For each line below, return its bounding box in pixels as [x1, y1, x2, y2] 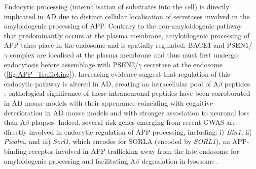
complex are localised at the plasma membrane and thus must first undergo [9, 49, 238, 59]
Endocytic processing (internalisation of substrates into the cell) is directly [4, 1, 230, 11]
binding [4, 145, 27, 156]
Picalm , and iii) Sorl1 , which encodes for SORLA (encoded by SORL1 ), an [4, 136, 230, 146]
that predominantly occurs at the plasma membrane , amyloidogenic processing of [4, 30, 250, 40]
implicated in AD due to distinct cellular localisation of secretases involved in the [4, 11, 250, 21]
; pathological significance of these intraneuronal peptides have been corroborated [4, 88, 251, 98]
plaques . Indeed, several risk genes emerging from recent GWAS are [31, 117, 236, 127]
